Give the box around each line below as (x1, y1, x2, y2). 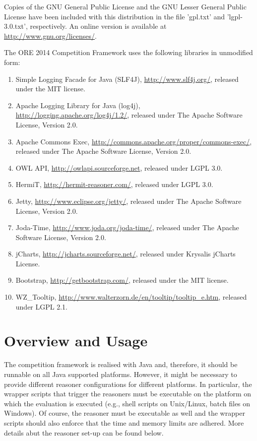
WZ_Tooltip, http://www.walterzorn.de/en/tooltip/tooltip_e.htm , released (15, 292, 247, 302)
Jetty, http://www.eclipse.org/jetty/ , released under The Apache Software (15, 195, 242, 206)
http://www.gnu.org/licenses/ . (4, 30, 97, 41)
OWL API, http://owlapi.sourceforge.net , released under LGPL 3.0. (15, 162, 223, 173)
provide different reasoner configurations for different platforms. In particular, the (4, 378, 252, 389)
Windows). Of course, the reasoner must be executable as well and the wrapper (4, 408, 245, 418)
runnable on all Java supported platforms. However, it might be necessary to (4, 369, 237, 379)
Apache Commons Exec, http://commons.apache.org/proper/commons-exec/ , (15, 136, 252, 146)
